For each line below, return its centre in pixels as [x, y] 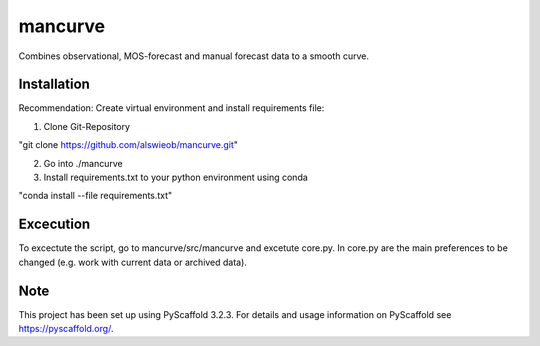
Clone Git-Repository [86, 126]
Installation [54, 84]
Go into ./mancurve [83, 163]
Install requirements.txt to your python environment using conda [176, 177]
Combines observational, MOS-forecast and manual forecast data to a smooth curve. [194, 56]
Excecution [54, 224]
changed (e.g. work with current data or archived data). [132, 262]
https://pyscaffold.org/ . [66, 328]
